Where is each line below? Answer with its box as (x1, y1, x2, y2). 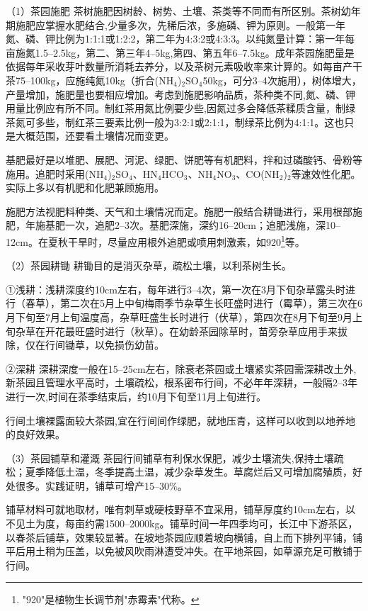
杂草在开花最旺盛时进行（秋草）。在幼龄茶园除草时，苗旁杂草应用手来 (15, 323, 338, 338)
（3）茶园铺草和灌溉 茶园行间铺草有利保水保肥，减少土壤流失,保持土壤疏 (6, 450, 344, 465)
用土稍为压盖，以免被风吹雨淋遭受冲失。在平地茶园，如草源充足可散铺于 (25, 544, 362, 559)
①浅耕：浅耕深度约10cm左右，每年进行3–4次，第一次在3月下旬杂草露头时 (6, 281, 345, 296)
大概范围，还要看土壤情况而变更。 (15, 128, 174, 143)
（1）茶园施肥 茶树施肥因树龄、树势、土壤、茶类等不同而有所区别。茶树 (6, 4, 341, 18)
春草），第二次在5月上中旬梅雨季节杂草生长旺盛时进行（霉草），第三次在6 (25, 296, 362, 310)
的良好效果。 (6, 427, 65, 442)
